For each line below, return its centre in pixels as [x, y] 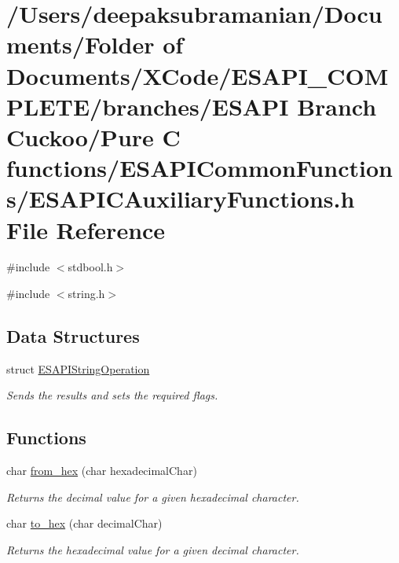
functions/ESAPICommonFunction [199, 168]
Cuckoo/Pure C [93, 136]
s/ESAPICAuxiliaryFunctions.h [181, 199]
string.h [86, 294]
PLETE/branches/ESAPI [148, 106]
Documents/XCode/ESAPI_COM [198, 75]
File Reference [86, 229]
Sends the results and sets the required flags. [112, 395]
